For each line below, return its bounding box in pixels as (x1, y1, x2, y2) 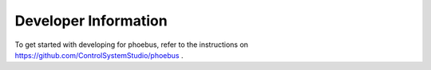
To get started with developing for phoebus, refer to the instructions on (14, 40, 249, 49)
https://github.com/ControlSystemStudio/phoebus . (14, 50, 184, 60)
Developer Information (14, 12, 168, 29)
